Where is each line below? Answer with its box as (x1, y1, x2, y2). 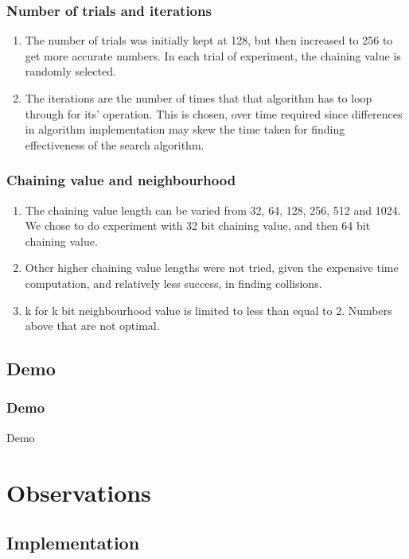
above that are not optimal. (25, 317, 160, 334)
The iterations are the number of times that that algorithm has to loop (25, 90, 372, 106)
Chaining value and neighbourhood (6, 170, 236, 190)
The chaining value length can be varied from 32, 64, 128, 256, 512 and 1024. (25, 201, 401, 218)
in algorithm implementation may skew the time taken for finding (25, 121, 345, 138)
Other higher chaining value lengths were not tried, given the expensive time (25, 259, 399, 276)
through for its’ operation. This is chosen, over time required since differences (25, 105, 403, 122)
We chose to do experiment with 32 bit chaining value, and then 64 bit (25, 217, 371, 234)
